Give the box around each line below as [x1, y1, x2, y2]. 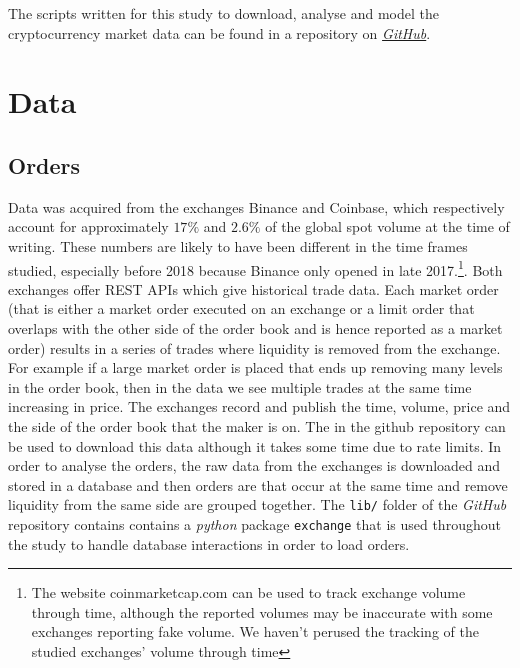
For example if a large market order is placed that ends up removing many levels [8, 357, 503, 378]
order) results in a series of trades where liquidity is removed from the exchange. [8, 337, 501, 358]
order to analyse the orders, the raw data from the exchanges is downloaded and [8, 455, 501, 476]
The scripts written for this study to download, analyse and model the [8, 3, 440, 23]
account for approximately [8, 216, 169, 237]
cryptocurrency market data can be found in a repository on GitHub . [8, 22, 431, 43]
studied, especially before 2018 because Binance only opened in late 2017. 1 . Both [8, 256, 503, 280]
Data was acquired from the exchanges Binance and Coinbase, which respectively [8, 196, 505, 217]
